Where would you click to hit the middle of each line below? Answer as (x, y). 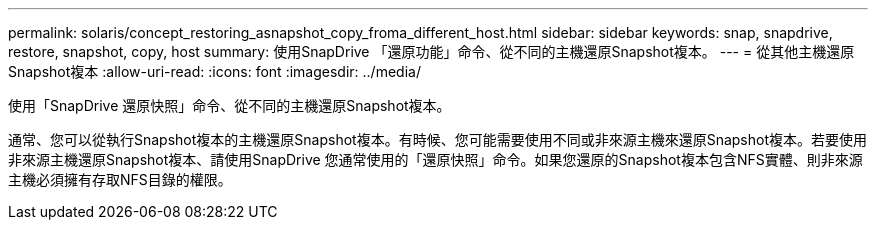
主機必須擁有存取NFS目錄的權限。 (120, 179)
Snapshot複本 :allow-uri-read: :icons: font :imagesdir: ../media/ (214, 71)
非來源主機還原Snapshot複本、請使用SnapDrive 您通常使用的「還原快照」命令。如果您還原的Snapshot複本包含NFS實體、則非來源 (435, 159)
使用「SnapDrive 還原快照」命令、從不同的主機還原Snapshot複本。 (229, 105)
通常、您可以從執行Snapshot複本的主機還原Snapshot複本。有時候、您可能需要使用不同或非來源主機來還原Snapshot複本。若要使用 (437, 139)
